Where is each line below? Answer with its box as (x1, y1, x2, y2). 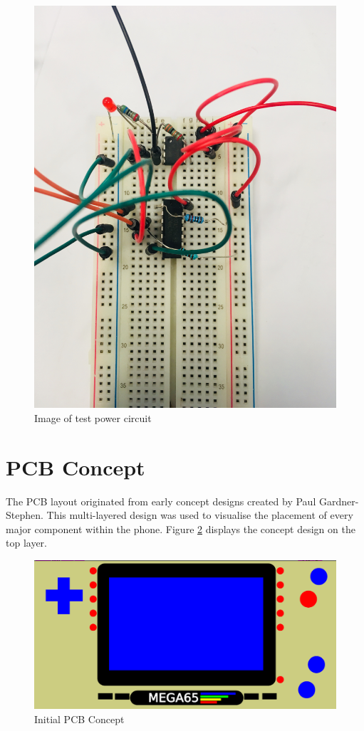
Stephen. (6, 508, 43, 522)
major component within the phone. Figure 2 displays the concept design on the (6, 521, 355, 536)
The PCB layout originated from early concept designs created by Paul (6, 493, 316, 508)
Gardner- (318, 493, 359, 508)
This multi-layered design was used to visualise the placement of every (46, 508, 353, 522)
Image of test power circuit (34, 410, 152, 425)
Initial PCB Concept (34, 711, 125, 726)
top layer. (6, 535, 47, 550)
